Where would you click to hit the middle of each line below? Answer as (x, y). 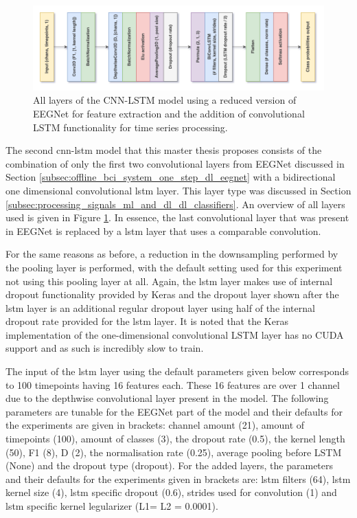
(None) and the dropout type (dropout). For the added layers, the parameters (170, 465)
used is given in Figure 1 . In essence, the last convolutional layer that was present (177, 217)
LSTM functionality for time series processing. (130, 127)
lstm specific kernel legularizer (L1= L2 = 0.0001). (112, 506)
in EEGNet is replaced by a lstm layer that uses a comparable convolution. (163, 230)
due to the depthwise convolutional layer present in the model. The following (167, 398)
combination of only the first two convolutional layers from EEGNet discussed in (175, 163)
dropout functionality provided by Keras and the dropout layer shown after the (172, 294)
